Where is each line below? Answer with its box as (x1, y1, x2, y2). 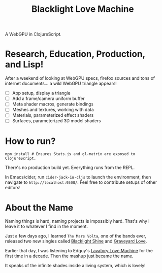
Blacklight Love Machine (31, 3, 134, 15)
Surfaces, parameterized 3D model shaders (12, 118, 101, 124)
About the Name (5, 202, 73, 213)
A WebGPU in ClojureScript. (5, 31, 62, 37)
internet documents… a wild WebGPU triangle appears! (5, 80, 117, 87)
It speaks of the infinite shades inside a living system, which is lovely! (5, 263, 146, 269)
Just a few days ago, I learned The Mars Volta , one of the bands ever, (5, 233, 147, 239)
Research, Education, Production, (5, 48, 145, 60)
